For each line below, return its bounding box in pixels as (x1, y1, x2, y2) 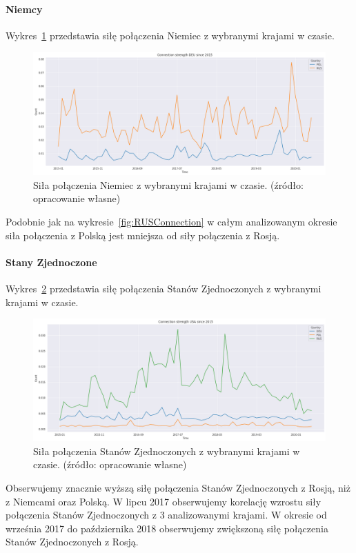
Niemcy (6, 1, 43, 16)
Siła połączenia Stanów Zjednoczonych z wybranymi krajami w (33, 443, 300, 458)
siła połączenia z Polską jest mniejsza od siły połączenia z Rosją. (6, 228, 280, 242)
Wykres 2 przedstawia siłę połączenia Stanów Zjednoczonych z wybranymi (6, 281, 322, 296)
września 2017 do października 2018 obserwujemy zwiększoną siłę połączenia (6, 521, 328, 535)
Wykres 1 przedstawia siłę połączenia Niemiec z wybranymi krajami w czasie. (6, 28, 335, 42)
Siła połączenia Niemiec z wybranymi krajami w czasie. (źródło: (33, 177, 304, 192)
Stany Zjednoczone (6, 254, 97, 269)
